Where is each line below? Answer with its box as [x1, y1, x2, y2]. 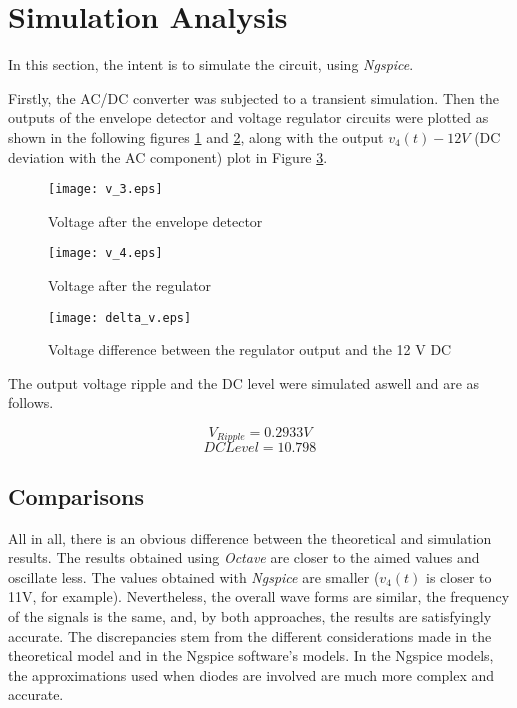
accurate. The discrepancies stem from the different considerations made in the [8, 625, 492, 646]
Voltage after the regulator [48, 275, 212, 295]
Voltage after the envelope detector [48, 210, 263, 231]
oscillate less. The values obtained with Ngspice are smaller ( [8, 566, 380, 587]
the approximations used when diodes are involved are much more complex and [8, 664, 495, 685]
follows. [8, 392, 54, 413]
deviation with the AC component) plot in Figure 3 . [8, 146, 328, 167]
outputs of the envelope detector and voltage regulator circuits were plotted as [8, 107, 489, 128]
